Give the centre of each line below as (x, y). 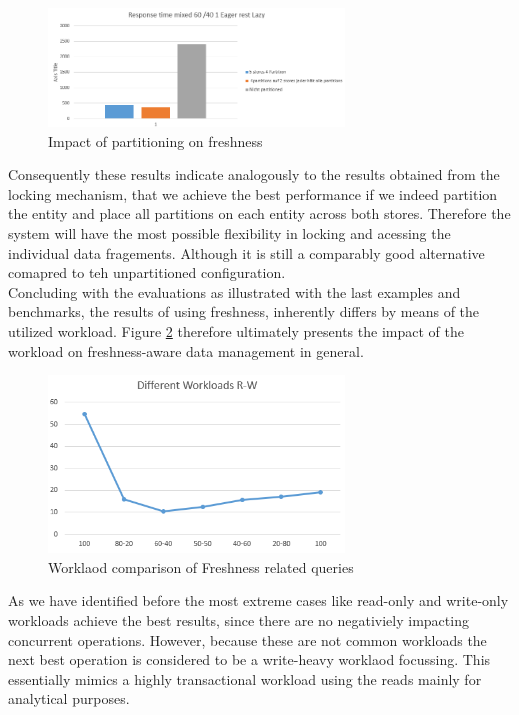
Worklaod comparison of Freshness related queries (201, 566)
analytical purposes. (69, 698)
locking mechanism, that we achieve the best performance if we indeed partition (253, 193)
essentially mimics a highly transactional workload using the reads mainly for (245, 678)
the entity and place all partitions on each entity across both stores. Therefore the (259, 213)
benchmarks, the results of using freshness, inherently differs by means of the (244, 311)
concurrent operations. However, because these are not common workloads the (247, 639)
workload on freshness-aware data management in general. (186, 350)
